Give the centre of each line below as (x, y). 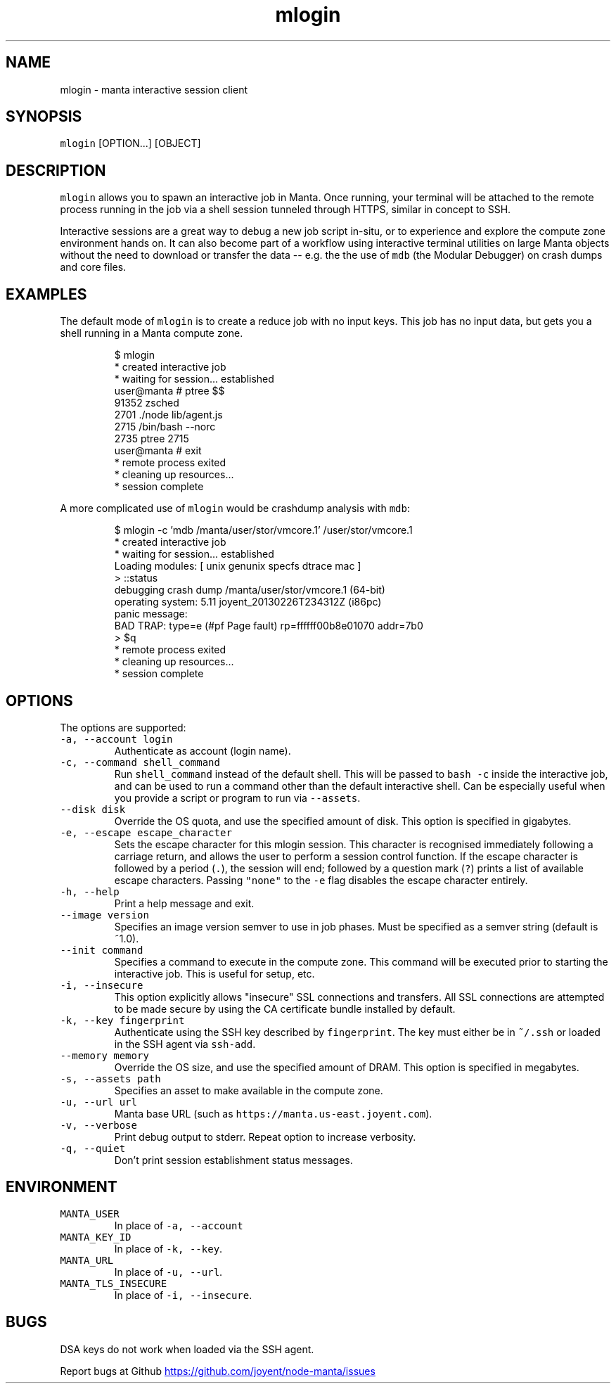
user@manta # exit (158, 451)
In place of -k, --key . (168, 1248)
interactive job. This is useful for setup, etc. (214, 973)
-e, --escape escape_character (146, 832)
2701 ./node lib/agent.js (168, 415)
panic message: (151, 614)
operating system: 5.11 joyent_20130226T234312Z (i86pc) (248, 602)
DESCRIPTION (56, 170)
